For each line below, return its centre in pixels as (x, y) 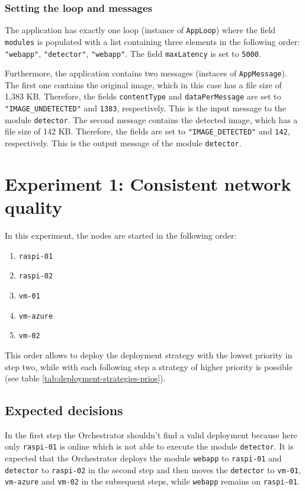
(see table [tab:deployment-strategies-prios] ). (85, 378)
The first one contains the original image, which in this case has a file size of (143, 84)
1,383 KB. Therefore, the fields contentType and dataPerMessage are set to (143, 96)
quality (34, 207)
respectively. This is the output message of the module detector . (123, 143)
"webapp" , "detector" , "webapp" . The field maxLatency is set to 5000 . (133, 53)
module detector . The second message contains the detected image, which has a (151, 119)
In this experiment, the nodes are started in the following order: (121, 235)
